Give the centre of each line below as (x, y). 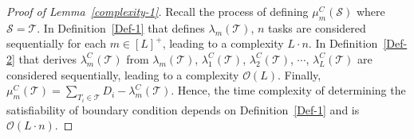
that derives (48, 58)
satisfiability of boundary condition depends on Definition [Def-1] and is (183, 109)
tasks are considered (317, 27)
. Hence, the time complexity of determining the (288, 90)
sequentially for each (56, 43)
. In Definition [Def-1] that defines (121, 27)
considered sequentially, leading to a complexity (123, 74)
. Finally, (299, 74)
